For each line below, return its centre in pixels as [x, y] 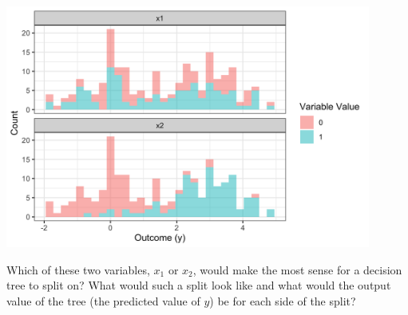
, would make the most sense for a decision [297, 269]
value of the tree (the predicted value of [103, 300]
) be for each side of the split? [283, 300]
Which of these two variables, [78, 269]
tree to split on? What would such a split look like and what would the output [199, 285]
